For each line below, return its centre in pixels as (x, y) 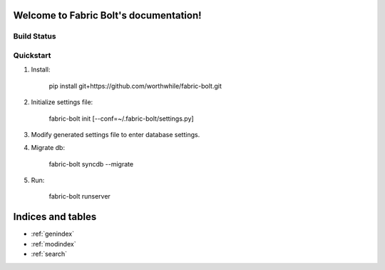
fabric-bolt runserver (79, 196)
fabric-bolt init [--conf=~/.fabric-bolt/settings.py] (121, 119)
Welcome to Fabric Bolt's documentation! (108, 15)
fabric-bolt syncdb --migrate (91, 164)
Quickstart (32, 55)
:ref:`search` (49, 254)
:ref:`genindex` (53, 234)
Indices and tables (55, 217)
